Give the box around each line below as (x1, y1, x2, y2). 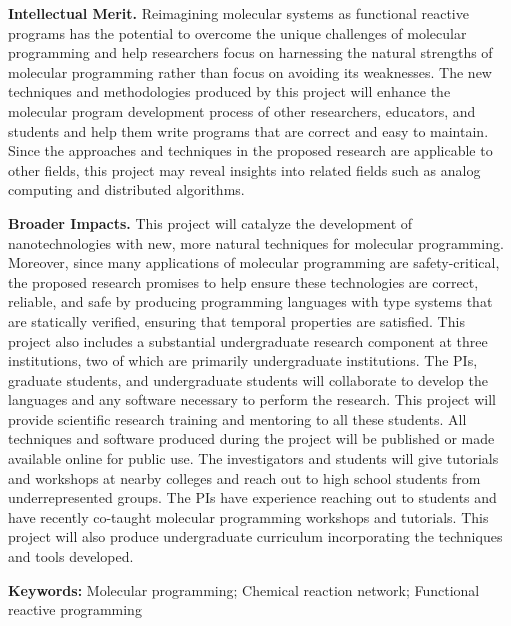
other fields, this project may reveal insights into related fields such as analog (8, 159, 481, 180)
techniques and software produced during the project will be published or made (8, 428, 495, 449)
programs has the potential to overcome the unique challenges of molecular (8, 22, 467, 43)
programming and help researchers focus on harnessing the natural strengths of (8, 42, 493, 63)
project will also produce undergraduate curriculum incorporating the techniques (8, 526, 503, 547)
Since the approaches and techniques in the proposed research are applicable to (8, 140, 493, 161)
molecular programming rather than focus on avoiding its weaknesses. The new (8, 61, 492, 82)
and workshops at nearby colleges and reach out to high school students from (8, 467, 481, 488)
